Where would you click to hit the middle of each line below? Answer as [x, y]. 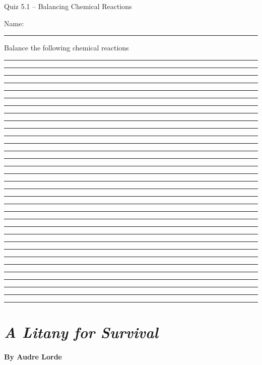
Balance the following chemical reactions [67, 48]
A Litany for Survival [81, 332]
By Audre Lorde [33, 356]
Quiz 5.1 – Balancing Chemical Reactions [68, 6]
